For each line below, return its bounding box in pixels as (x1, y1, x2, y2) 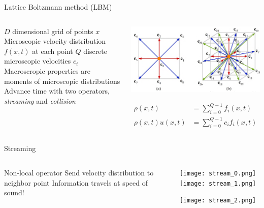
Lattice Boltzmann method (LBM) (4, 2, 112, 12)
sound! (4, 187, 24, 198)
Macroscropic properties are (4, 65, 90, 76)
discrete (83, 45, 107, 56)
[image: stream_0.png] (179, 169, 256, 177)
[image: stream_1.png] (179, 180, 256, 187)
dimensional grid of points (12, 25, 93, 36)
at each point (32, 45, 73, 56)
